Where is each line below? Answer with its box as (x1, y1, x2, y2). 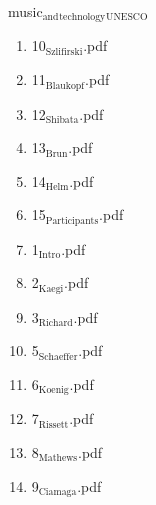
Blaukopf (45, 80, 85, 91)
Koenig (38, 385, 69, 396)
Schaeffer (38, 351, 78, 362)
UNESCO (106, 12, 148, 23)
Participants (45, 215, 99, 226)
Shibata (45, 114, 79, 125)
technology (59, 12, 106, 23)
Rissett (38, 419, 69, 430)
